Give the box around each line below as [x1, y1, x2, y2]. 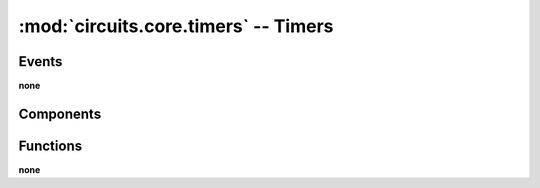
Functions [18, 137, 83, 154]
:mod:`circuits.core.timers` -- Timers [18, 15, 334, 37]
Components [18, 105, 102, 122]
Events [18, 53, 63, 70]
